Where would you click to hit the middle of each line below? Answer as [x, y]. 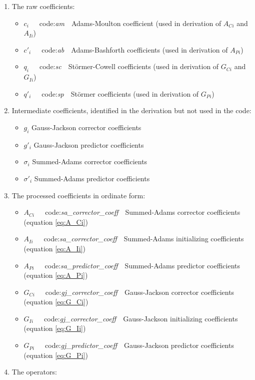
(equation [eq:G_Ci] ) [56, 302]
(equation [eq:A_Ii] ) [54, 248]
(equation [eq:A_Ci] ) [56, 222]
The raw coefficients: [43, 6]
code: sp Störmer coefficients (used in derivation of [120, 93]
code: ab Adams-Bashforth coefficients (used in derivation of [135, 49]
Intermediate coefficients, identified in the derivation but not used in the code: [131, 110]
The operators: [34, 372]
